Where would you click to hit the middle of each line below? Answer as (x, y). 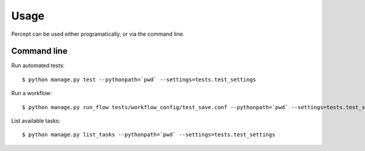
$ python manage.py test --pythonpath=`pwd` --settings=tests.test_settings (139, 79)
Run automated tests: (38, 65)
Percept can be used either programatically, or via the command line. (98, 34)
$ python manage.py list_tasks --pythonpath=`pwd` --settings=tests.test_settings (149, 135)
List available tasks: (36, 121)
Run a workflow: (32, 93)
